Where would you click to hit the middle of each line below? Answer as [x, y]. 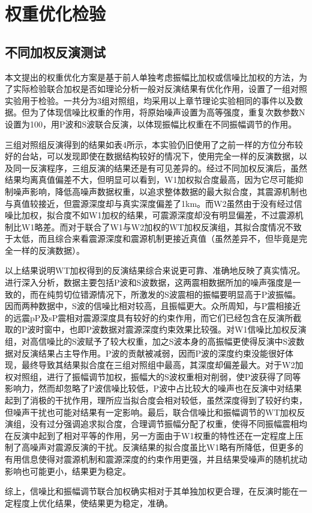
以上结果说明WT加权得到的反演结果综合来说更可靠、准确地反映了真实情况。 [155, 270]
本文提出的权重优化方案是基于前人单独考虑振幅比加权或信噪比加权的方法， [152, 77]
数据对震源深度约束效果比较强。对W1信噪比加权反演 [203, 329]
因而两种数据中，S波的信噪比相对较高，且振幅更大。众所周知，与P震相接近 [153, 306]
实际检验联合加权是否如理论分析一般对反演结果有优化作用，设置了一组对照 [160, 89]
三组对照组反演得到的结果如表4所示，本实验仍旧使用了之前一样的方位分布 [150, 144]
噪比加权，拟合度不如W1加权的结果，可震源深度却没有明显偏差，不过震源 [150, 215]
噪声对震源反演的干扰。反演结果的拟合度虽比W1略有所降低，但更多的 [166, 447]
